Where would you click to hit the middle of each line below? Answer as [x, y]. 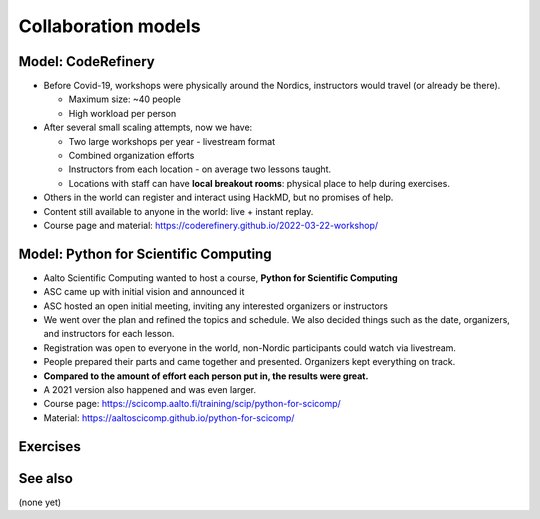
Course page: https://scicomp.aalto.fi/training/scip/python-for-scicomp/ [192, 404]
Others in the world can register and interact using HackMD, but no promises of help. [218, 197]
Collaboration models [109, 26]
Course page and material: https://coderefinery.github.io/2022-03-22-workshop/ [211, 225]
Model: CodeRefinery [86, 61]
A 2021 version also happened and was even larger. [150, 389]
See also [46, 478]
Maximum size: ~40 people [125, 99]
